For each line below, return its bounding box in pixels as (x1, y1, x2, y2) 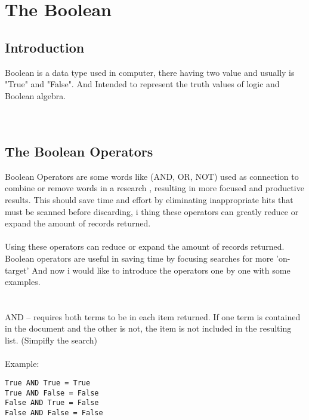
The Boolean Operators (5, 142, 153, 160)
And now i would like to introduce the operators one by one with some (32, 263, 291, 276)
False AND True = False (5, 398, 99, 407)
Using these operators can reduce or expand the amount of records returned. (5, 240, 285, 253)
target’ (5, 263, 29, 276)
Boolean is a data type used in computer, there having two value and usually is (5, 66, 295, 78)
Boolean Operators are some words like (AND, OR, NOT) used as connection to (5, 170, 299, 182)
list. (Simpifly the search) (5, 334, 97, 347)
